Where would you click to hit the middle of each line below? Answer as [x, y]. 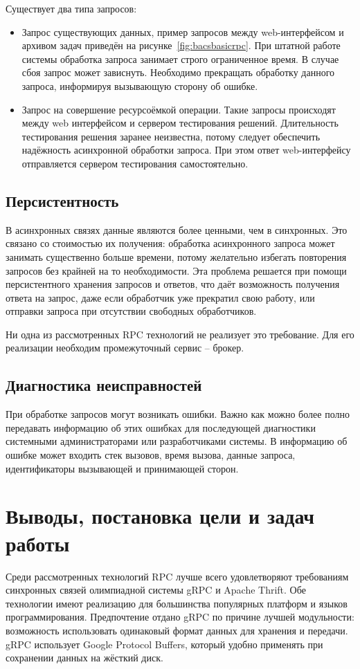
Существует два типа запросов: [71, 8]
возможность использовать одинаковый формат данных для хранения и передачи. [177, 630]
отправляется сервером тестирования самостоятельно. [135, 163]
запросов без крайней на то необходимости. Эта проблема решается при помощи [176, 270]
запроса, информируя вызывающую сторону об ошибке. [140, 85]
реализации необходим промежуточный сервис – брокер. [125, 348]
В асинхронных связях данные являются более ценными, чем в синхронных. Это [177, 229]
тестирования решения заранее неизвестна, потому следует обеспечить [171, 136]
